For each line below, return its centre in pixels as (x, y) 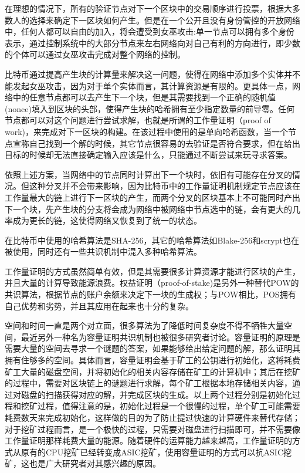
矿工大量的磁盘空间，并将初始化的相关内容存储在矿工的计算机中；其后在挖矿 (152, 371)
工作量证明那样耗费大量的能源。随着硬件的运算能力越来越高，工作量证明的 (148, 440)
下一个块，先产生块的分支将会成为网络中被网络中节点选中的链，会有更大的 (148, 209)
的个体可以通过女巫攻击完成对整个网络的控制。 (95, 54)
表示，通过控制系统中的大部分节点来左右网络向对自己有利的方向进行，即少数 (152, 43)
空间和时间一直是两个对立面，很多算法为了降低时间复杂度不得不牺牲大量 (144, 325)
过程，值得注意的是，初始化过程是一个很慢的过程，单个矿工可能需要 (169, 406)
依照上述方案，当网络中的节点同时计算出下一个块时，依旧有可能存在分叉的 (148, 174)
